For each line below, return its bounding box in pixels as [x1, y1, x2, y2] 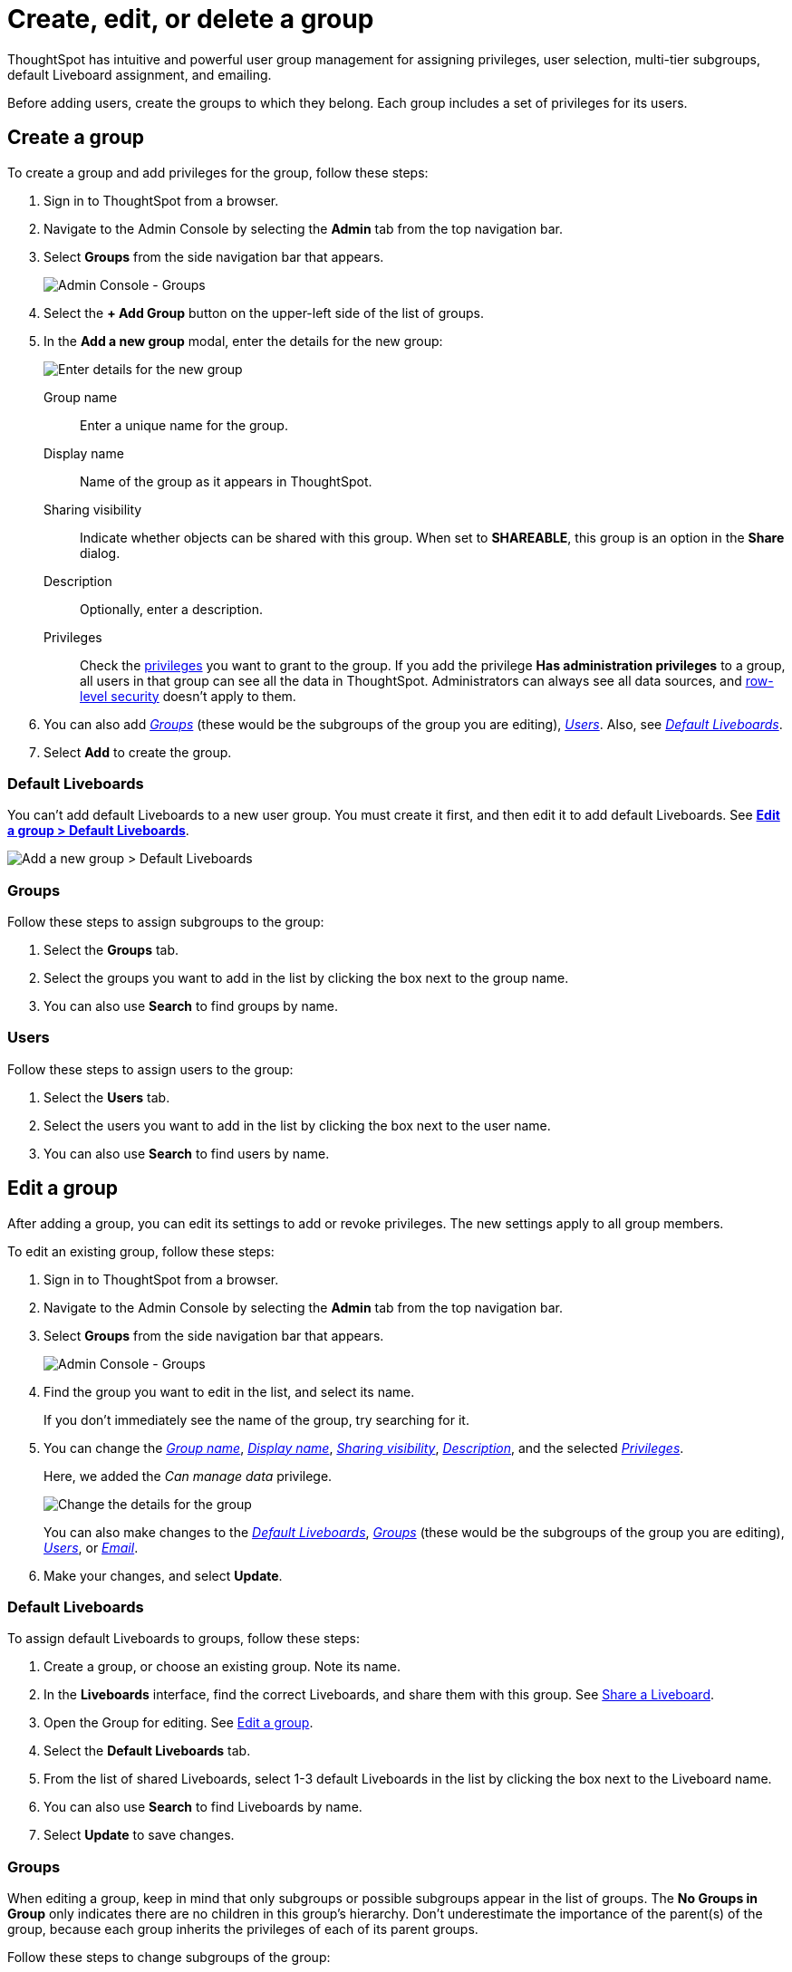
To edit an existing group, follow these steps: [7, 1243, 275, 1259]
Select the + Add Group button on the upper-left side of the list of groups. [43, 304, 485, 321]
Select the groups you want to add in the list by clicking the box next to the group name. [43, 970, 569, 986]
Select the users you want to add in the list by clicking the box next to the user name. [43, 1117, 551, 1133]
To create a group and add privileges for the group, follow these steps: [7, 164, 429, 180]
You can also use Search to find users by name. [43, 1145, 330, 1161]
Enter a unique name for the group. [80, 417, 288, 433]
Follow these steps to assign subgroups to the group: [7, 914, 324, 930]
